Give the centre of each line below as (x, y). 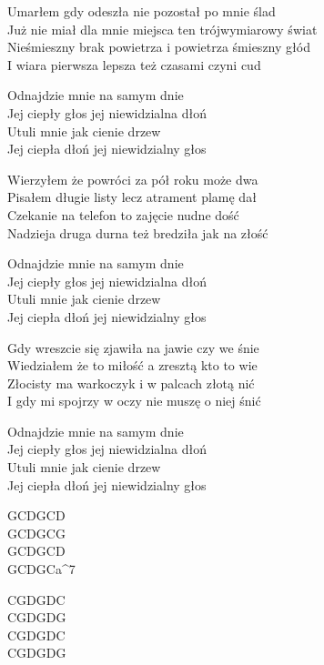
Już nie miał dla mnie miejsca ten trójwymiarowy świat (162, 29)
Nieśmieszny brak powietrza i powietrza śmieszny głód (159, 47)
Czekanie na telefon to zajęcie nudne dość (123, 214)
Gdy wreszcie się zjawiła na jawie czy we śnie (133, 347)
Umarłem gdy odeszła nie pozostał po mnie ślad (142, 11)
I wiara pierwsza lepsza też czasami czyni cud (134, 64)
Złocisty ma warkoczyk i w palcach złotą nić (131, 383)
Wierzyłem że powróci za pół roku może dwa (133, 179)
